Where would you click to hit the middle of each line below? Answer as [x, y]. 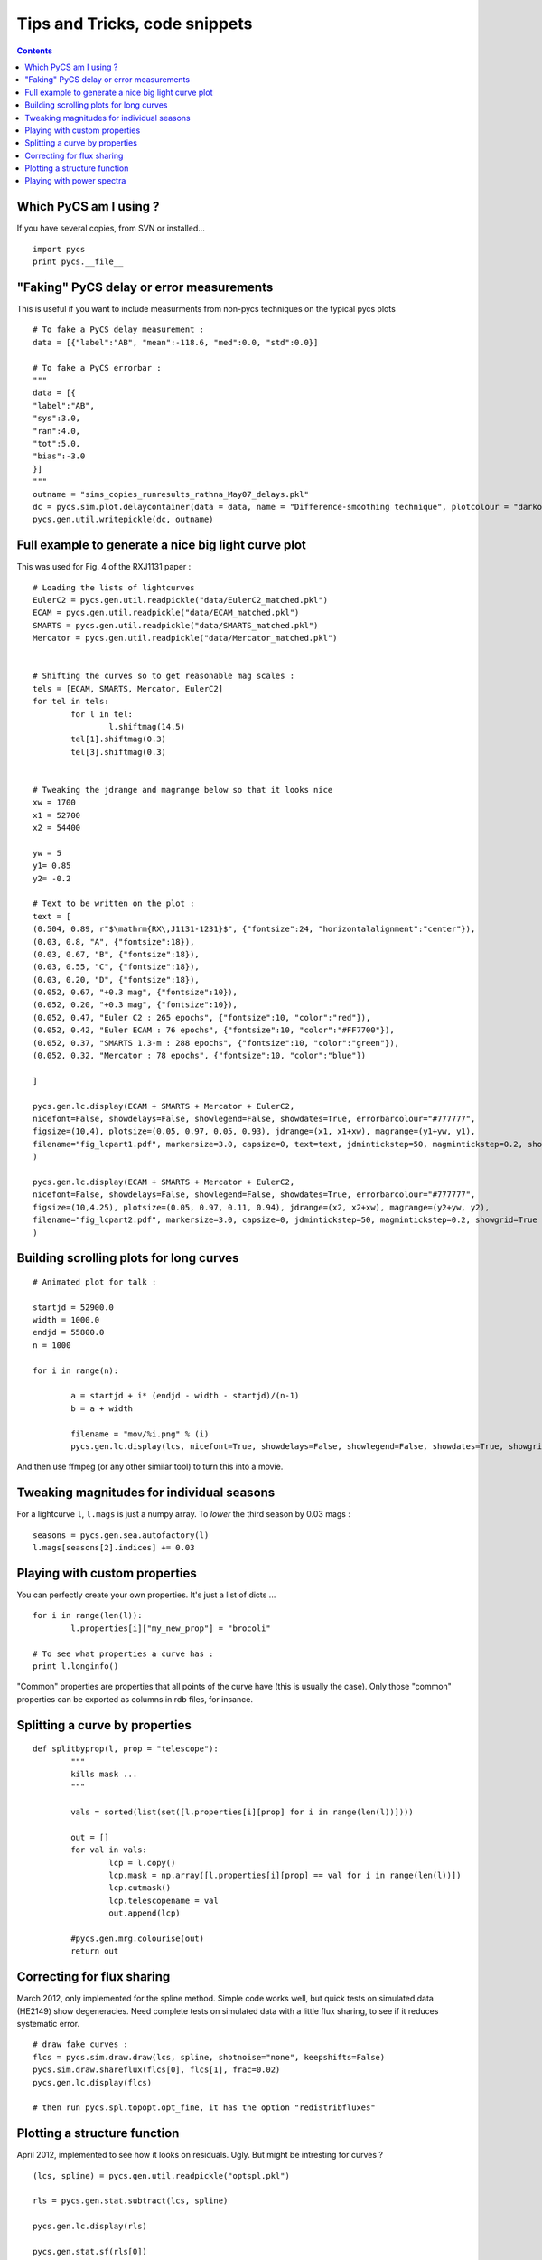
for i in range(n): [76, 1370]
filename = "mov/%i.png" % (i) [140, 1434]
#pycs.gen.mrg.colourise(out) [138, 1938]
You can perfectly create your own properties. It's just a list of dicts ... [146, 1595]
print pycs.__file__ [78, 262]
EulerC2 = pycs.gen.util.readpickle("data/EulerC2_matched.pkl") [181, 600]
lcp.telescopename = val [164, 1900]
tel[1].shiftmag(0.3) [119, 739]
